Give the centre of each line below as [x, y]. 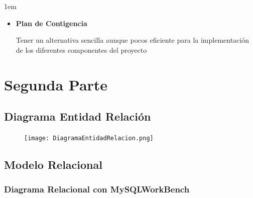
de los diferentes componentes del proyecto [81, 49]
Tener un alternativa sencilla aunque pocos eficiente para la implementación [133, 40]
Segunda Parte [56, 84]
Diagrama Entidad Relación [78, 116]
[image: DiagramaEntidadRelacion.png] [89, 138]
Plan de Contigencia [51, 23]
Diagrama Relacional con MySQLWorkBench [97, 189]
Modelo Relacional [53, 164]
